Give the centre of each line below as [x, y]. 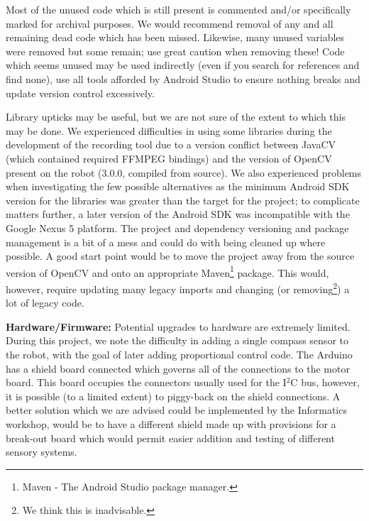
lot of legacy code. [45, 303]
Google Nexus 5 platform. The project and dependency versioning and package [177, 227]
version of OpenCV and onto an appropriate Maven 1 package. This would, [167, 271]
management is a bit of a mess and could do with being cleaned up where [166, 242]
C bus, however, [325, 382]
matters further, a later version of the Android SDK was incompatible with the [178, 214]
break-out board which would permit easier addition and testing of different [170, 438]
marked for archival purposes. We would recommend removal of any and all [170, 23]
